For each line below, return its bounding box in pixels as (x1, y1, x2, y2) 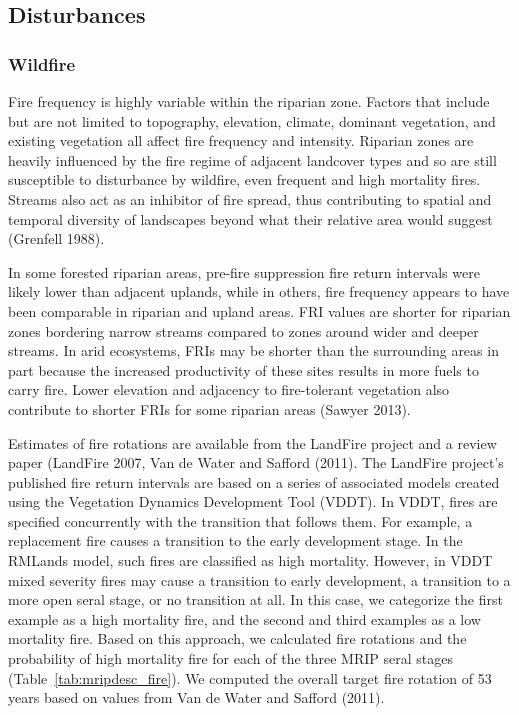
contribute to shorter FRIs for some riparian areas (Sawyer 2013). (8, 398, 411, 419)
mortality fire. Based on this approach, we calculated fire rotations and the (8, 628, 467, 649)
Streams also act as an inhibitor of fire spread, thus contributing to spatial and (8, 188, 492, 209)
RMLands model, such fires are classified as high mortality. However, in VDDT (8, 550, 493, 571)
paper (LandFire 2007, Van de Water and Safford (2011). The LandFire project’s (8, 452, 504, 473)
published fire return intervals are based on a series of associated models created (8, 471, 500, 492)
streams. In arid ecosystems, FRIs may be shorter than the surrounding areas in (8, 340, 499, 361)
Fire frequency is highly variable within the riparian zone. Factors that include (8, 91, 490, 111)
